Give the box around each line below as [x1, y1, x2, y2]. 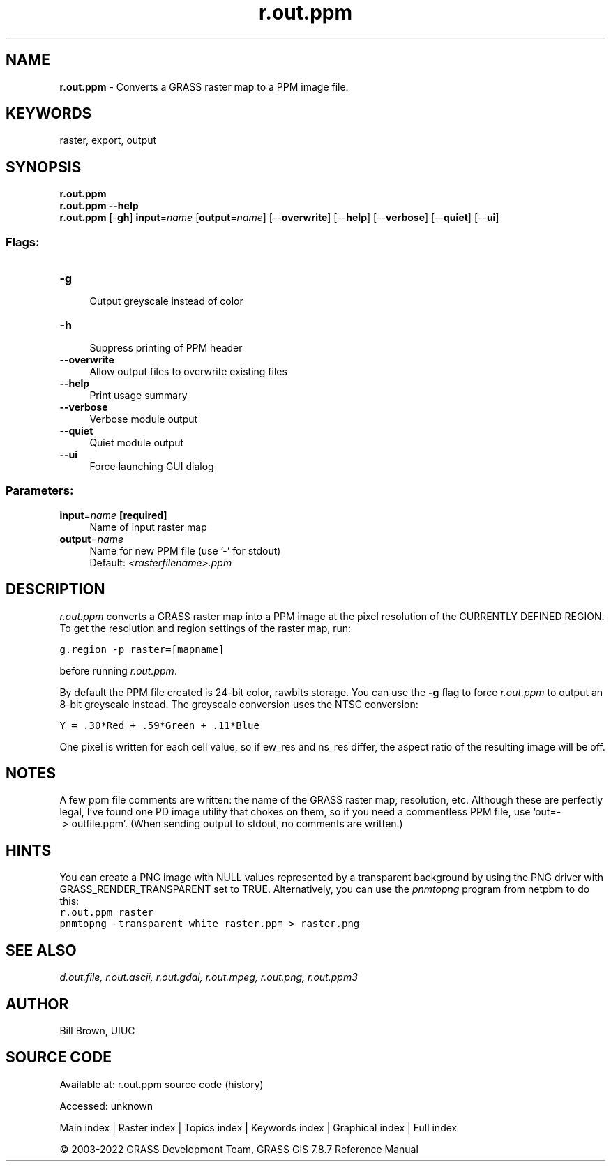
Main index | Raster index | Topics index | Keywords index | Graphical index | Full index [59, 1121, 458, 1134]
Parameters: [6, 483, 74, 498]
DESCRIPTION [6, 580, 105, 598]
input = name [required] [59, 509, 167, 521]
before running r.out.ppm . [59, 664, 177, 677]
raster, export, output [59, 134, 157, 146]
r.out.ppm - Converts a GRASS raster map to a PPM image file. [59, 80, 349, 93]
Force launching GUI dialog [89, 460, 214, 473]
